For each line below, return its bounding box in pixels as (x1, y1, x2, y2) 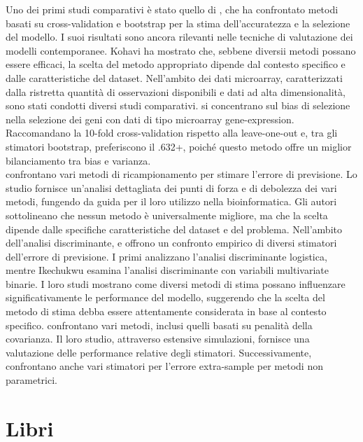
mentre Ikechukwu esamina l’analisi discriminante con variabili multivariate (6, 263, 329, 277)
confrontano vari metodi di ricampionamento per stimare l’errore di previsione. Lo (6, 167, 357, 181)
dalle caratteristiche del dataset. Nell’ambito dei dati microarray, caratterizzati (6, 70, 343, 85)
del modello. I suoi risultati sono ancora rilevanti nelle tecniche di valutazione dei (6, 29, 353, 44)
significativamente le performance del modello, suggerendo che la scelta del (6, 290, 325, 305)
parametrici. (6, 373, 57, 387)
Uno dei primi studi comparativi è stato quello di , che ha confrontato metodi (6, 2, 339, 16)
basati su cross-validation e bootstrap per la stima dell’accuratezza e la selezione (6, 15, 350, 30)
